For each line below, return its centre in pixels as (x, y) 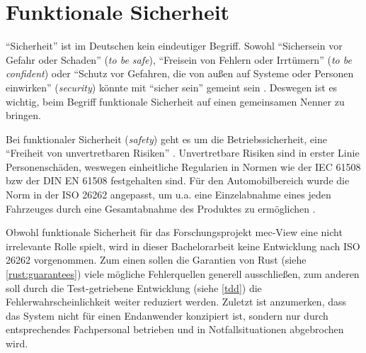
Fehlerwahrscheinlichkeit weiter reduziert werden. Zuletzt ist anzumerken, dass (176, 302)
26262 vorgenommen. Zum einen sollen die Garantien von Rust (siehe (156, 260)
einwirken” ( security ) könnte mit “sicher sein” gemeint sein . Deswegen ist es (172, 87)
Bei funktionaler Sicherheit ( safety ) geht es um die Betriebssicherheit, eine (166, 139)
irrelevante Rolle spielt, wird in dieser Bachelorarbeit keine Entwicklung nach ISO (183, 246)
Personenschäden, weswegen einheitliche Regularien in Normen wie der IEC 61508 (183, 166)
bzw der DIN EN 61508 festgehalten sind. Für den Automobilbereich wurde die (178, 180)
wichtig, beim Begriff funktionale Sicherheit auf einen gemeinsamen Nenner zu (175, 101)
